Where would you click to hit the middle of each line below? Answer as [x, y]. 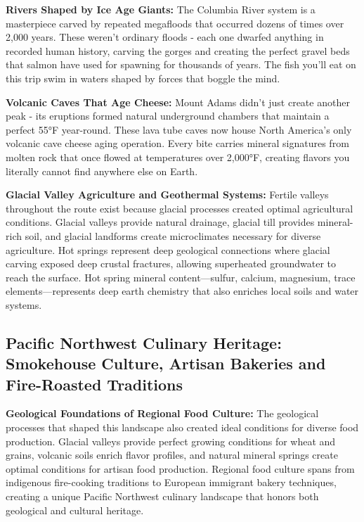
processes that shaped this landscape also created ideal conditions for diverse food [182, 427]
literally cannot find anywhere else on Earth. [102, 171]
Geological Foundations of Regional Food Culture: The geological [162, 413]
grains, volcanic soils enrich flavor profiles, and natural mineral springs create [172, 455]
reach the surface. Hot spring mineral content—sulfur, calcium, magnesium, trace [181, 277]
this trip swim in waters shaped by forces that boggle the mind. [143, 78]
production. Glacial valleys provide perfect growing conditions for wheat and [171, 441]
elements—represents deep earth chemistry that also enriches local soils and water [182, 291]
